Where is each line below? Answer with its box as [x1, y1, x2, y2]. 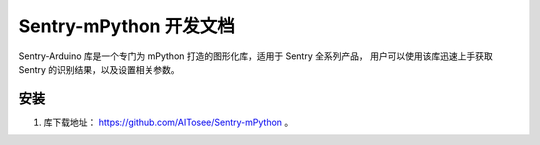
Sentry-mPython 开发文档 [18, 15, 235, 37]
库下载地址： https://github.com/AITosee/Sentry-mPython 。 [43, 116, 294, 128]
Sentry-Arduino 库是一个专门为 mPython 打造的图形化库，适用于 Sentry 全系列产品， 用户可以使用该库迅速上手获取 [18, 50, 494, 62]
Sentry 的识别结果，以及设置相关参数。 [18, 63, 180, 75]
